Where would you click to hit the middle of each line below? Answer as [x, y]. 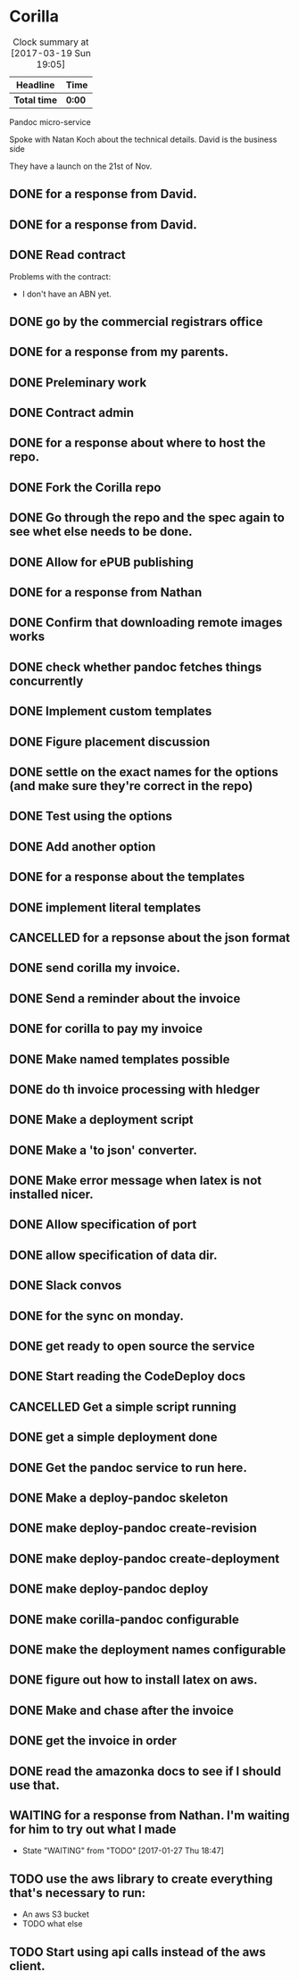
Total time [36, 100]
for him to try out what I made [93, 1829]
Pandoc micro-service [50, 121]
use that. [35, 1785]
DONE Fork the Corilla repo [85, 487]
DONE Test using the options [91, 816]
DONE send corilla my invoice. [95, 968]
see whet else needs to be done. [101, 532]
